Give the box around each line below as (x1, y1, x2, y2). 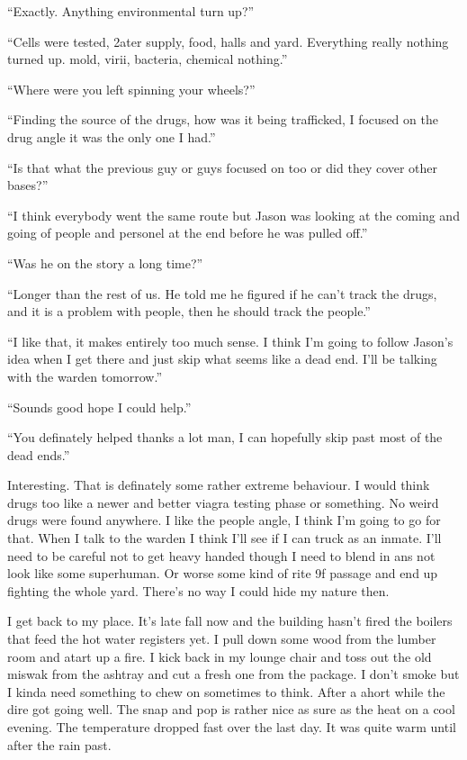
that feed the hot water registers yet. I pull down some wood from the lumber (7, 629, 436, 648)
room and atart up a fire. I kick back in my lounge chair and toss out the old (7, 647, 432, 665)
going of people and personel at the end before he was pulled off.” (7, 223, 368, 242)
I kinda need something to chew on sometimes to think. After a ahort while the (7, 682, 445, 701)
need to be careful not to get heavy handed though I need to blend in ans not (7, 546, 436, 565)
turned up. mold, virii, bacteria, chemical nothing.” (7, 50, 288, 68)
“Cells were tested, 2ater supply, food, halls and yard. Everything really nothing (7, 32, 449, 50)
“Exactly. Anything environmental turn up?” (7, 2, 255, 20)
